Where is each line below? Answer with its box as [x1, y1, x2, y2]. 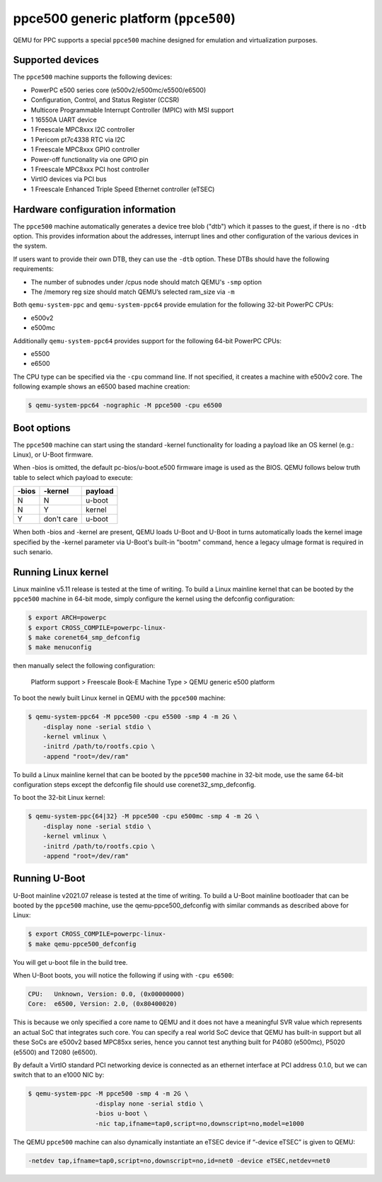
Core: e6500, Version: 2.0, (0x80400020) [28, 1000, 178, 1008]
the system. [13, 241, 47, 251]
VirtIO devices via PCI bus [30, 175, 107, 183]
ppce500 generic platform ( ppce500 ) [13, 11, 236, 26]
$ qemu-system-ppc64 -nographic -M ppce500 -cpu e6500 [28, 401, 222, 410]
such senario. [13, 547, 53, 556]
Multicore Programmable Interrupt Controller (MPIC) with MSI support [30, 105, 234, 114]
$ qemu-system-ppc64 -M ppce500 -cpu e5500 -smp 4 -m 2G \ [28, 713, 237, 721]
